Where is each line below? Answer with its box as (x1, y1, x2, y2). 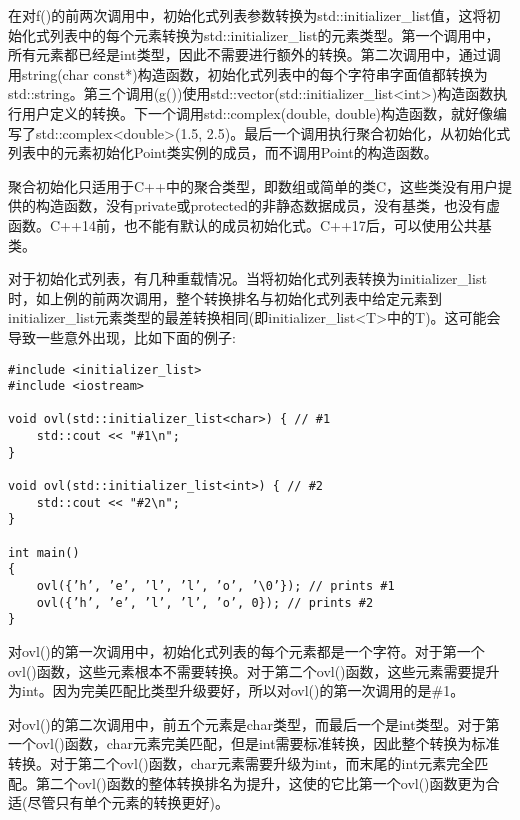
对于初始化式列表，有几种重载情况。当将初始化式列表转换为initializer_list (8, 268, 487, 289)
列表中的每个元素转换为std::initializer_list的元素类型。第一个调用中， (49, 24, 500, 45)
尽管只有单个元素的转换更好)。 (27, 792, 229, 813)
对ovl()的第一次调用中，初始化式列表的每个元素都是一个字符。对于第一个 (8, 641, 485, 661)
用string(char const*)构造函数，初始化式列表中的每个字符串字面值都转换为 (8, 63, 488, 84)
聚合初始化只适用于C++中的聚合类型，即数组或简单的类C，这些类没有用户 (8, 175, 498, 196)
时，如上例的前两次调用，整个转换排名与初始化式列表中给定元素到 (8, 287, 442, 308)
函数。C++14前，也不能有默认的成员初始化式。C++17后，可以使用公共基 (8, 214, 492, 235)
